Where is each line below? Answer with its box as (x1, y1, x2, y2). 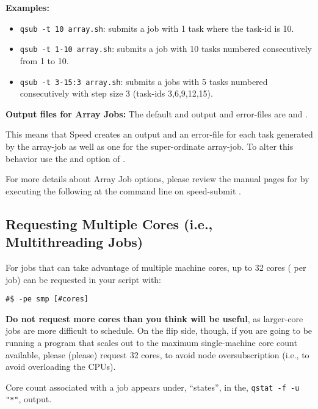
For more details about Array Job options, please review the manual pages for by (5, 172, 309, 185)
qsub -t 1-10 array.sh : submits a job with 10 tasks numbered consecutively (20, 42, 312, 55)
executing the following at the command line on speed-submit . (5, 184, 241, 197)
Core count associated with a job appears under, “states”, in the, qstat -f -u (5, 380, 300, 393)
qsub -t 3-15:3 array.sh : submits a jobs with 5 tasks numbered (20, 75, 268, 87)
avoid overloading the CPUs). (5, 360, 116, 373)
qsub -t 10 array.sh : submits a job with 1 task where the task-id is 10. (20, 21, 294, 34)
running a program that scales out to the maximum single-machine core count (5, 336, 297, 348)
